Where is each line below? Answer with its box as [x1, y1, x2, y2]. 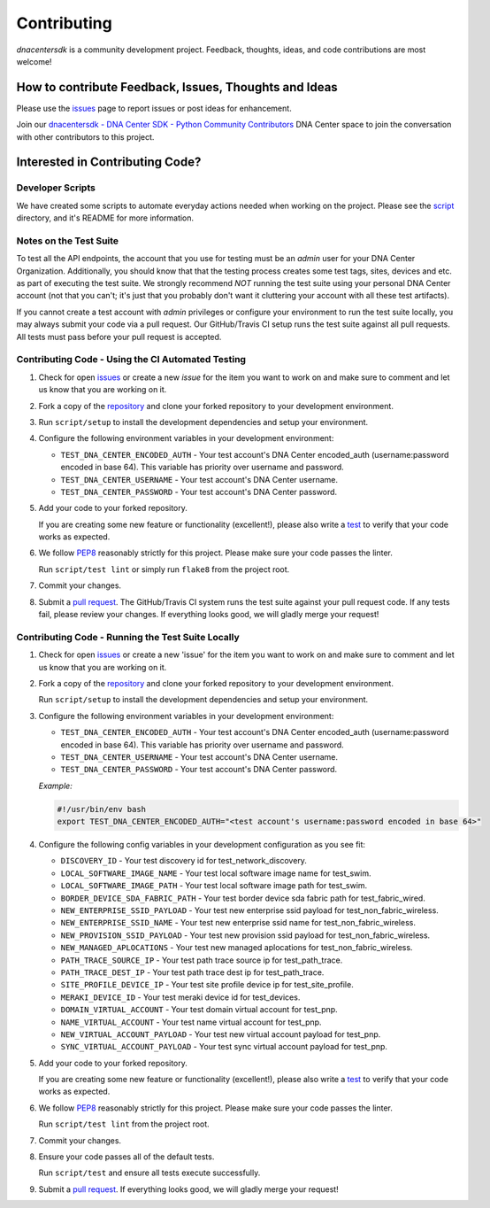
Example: [38, 780, 73, 791]
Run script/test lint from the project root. [38, 1119, 210, 1129]
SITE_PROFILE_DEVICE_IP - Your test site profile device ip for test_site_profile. [60, 980, 354, 990]
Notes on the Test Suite [16, 235, 119, 247]
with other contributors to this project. [16, 131, 155, 142]
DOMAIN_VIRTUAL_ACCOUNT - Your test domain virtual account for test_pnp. [60, 1004, 338, 1015]
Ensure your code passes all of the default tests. [38, 1151, 215, 1162]
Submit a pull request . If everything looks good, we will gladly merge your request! [38, 1183, 340, 1195]
